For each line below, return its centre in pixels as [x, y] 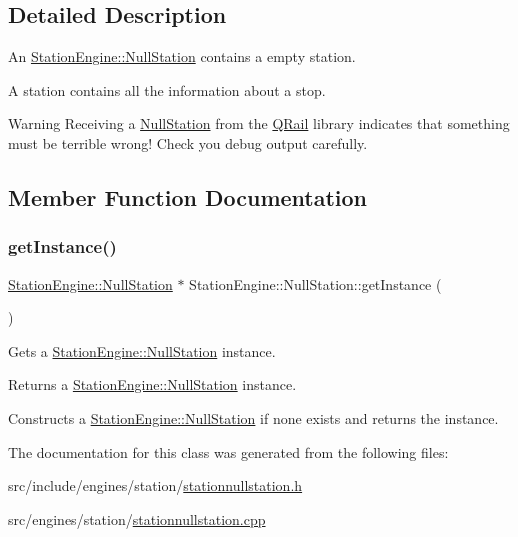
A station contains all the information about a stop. [167, 89]
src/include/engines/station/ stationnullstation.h [155, 485]
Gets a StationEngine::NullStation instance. [142, 350]
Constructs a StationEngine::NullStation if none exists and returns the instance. [253, 417]
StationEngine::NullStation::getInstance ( [315, 283]
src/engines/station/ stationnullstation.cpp [137, 518]
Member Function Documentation [188, 196]
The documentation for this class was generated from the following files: [228, 451]
